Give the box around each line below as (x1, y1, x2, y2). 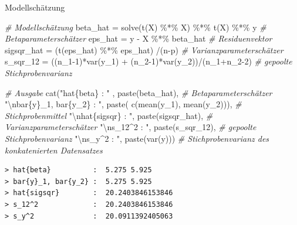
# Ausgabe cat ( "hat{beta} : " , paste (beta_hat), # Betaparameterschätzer (5, 86, 272, 98)
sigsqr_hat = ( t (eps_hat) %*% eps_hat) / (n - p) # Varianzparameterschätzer (5, 43, 283, 56)
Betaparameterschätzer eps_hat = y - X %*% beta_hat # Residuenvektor (5, 32, 272, 45)
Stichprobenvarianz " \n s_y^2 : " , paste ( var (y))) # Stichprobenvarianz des (5, 132, 269, 144)
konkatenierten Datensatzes (5, 144, 103, 156)
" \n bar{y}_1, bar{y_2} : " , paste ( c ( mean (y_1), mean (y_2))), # (5, 98, 242, 110)
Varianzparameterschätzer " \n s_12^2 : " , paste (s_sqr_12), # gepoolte (5, 121, 256, 133)
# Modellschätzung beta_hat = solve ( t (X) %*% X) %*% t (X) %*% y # (5, 21, 266, 33)
